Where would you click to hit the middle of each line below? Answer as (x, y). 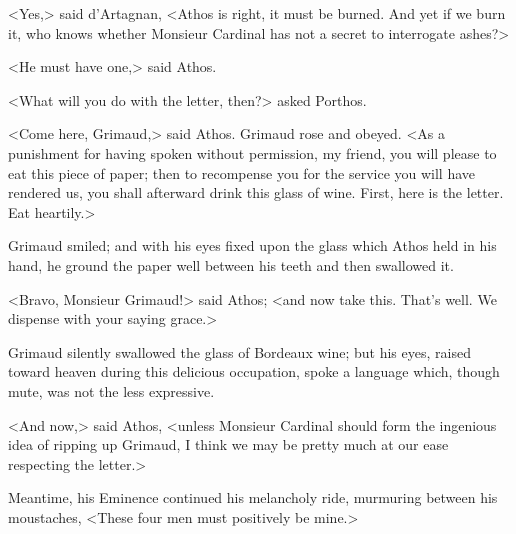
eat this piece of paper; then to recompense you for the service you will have (242, 172)
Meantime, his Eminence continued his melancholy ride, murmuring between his (253, 497)
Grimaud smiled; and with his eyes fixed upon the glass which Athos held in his (252, 245)
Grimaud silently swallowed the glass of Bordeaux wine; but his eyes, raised (239, 351)
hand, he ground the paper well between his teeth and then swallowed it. (231, 264)
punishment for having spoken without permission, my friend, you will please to (252, 152)
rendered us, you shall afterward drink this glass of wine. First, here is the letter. (256, 192)
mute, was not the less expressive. (111, 390)
